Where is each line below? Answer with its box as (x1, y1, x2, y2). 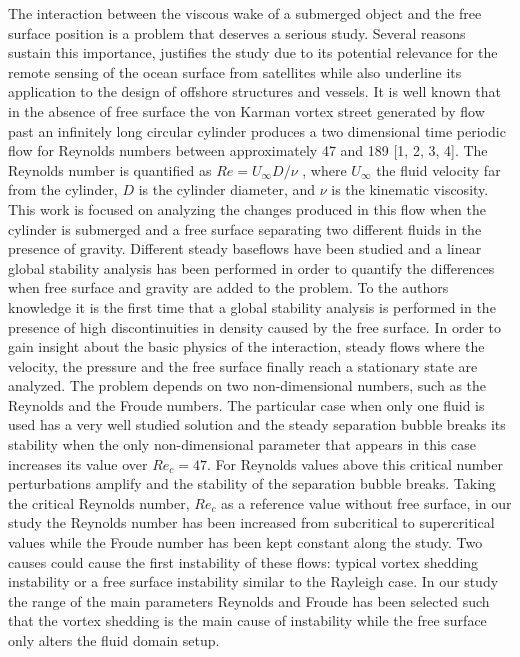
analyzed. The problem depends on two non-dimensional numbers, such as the (8, 375, 487, 396)
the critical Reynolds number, (8, 492, 190, 513)
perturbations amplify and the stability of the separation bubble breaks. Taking (8, 473, 496, 494)
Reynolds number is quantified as (8, 159, 212, 180)
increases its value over (8, 453, 148, 474)
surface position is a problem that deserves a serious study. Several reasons (8, 22, 466, 43)
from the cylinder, (8, 179, 118, 200)
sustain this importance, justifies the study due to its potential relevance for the (8, 42, 498, 63)
